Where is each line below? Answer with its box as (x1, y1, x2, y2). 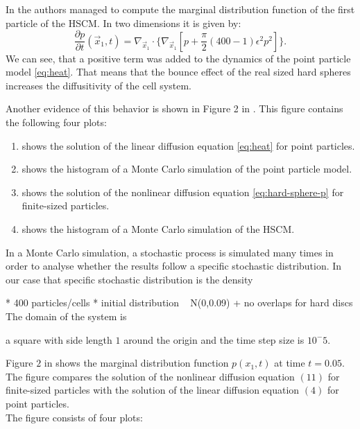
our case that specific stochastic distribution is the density (6, 272, 253, 286)
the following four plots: (6, 115, 107, 130)
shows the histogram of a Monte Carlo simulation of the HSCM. (22, 222, 295, 236)
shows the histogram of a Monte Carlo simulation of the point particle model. (22, 161, 352, 176)
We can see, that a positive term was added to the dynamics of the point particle (6, 51, 351, 65)
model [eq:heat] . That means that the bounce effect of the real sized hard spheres (6, 64, 351, 79)
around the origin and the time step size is (123, 332, 305, 347)
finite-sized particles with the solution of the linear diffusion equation (6, 383, 300, 397)
